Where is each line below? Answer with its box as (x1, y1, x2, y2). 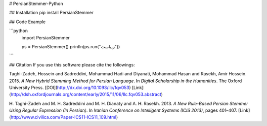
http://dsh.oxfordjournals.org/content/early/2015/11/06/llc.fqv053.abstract (10, 92, 162, 97)
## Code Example (9, 19, 46, 25)
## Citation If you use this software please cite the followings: (9, 62, 135, 67)
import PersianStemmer (21, 34, 70, 40)
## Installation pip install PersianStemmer (9, 10, 94, 16)
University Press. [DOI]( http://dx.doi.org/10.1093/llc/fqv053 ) (9, 84, 131, 91)
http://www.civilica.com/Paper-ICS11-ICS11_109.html (10, 114, 116, 120)
